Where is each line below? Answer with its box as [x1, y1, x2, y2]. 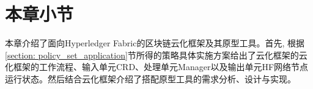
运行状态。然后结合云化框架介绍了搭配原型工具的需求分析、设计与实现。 [5, 72, 296, 85]
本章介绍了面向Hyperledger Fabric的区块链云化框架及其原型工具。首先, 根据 [5, 37, 304, 49]
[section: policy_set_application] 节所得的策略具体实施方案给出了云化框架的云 [5, 48, 307, 61]
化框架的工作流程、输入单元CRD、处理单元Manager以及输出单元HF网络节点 [5, 60, 309, 73]
